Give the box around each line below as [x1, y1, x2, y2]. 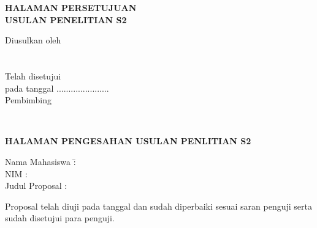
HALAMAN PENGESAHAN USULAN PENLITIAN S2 [5, 134, 251, 147]
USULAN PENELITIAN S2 [5, 13, 127, 26]
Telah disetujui [5, 69, 61, 82]
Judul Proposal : [5, 179, 67, 192]
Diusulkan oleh [5, 34, 61, 46]
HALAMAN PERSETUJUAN [5, 1, 137, 13]
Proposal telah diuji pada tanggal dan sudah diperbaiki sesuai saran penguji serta [5, 199, 313, 212]
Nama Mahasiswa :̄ [5, 155, 76, 167]
